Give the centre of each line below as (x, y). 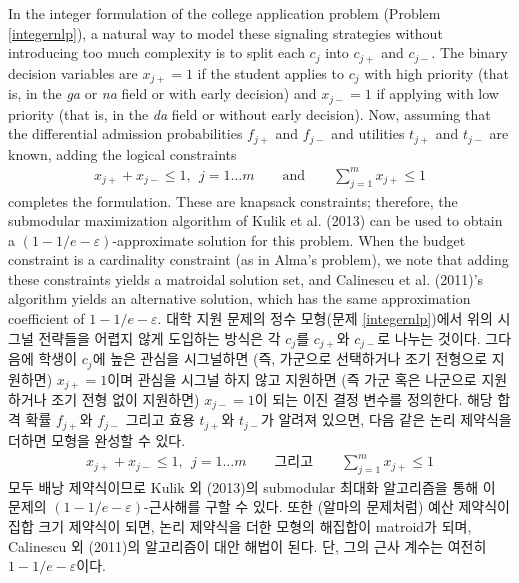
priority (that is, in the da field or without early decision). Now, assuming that (249, 113)
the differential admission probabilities (125, 133)
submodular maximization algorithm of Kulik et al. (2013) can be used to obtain (255, 220)
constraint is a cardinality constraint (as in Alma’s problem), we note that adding (258, 259)
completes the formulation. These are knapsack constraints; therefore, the (233, 200)
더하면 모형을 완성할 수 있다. (97, 439)
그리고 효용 (160, 419)
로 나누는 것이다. (429, 337)
